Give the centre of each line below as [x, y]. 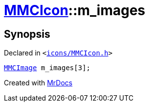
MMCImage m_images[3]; [47, 68]
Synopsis [27, 34]
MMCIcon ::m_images [75, 10]
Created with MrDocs [38, 83]
